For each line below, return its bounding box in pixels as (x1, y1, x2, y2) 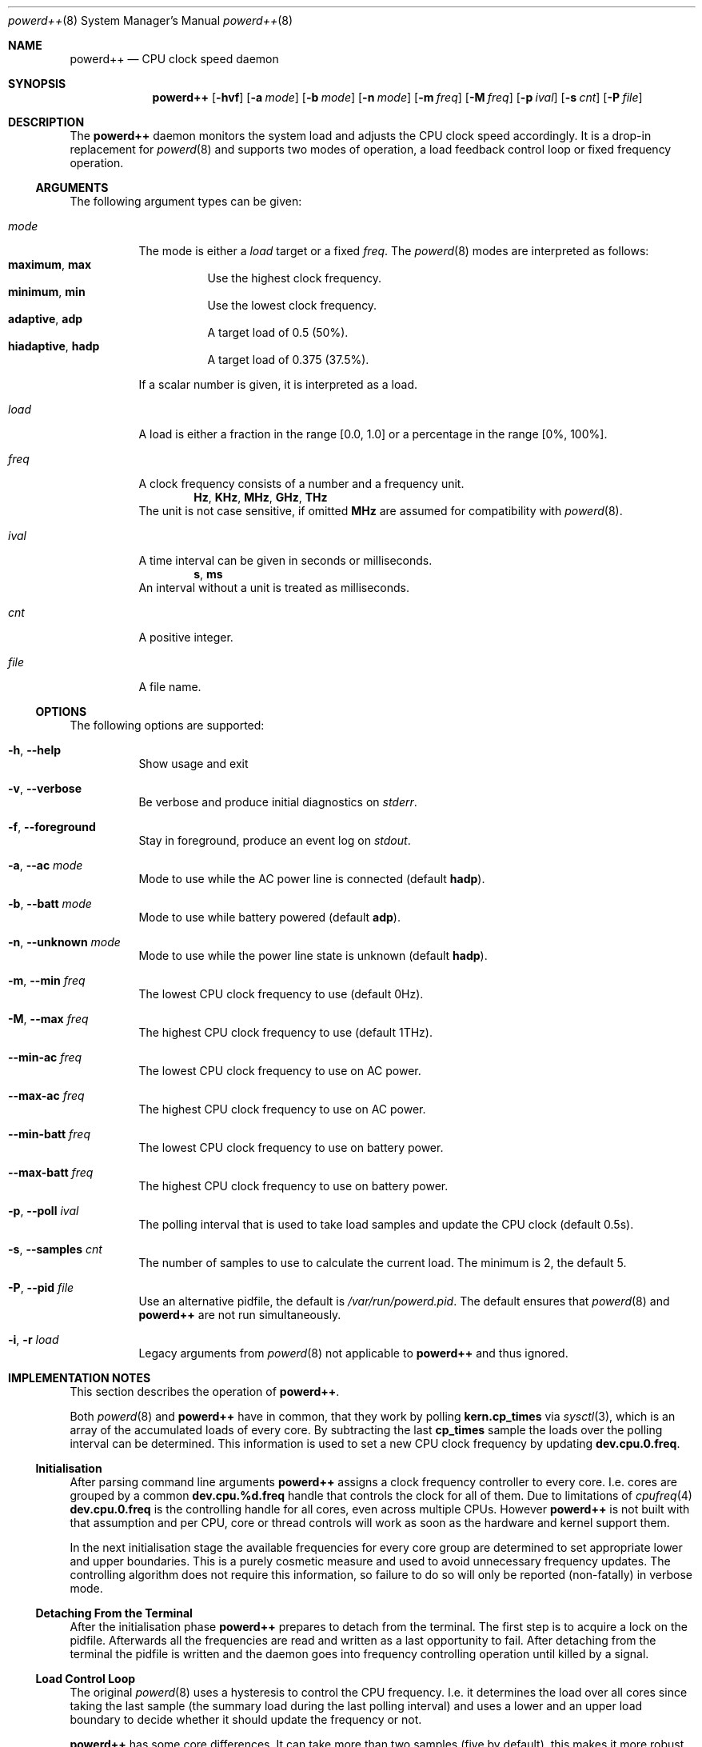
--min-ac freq (8, 1050, 82, 1064)
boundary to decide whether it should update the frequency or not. (70, 1713, 422, 1726)
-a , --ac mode (8, 858, 83, 872)
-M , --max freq (8, 1012, 89, 1025)
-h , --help (8, 743, 62, 757)
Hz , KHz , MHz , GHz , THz (193, 490, 328, 504)
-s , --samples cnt (8, 1242, 102, 1256)
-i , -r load (8, 1333, 59, 1346)
